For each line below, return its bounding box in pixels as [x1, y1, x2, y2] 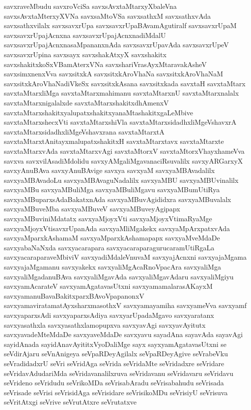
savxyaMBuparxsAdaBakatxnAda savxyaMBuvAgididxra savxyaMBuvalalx [4, 194, 231, 204]
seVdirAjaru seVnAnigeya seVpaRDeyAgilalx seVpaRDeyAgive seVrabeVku [4, 348, 228, 359]
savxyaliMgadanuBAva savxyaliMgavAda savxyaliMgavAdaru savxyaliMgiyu [4, 271, 234, 281]
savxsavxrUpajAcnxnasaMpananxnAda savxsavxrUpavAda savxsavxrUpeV [4, 39, 229, 50]
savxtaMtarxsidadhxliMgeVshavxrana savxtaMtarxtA [4, 126, 165, 137]
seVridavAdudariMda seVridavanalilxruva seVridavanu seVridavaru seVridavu [4, 368, 234, 378]
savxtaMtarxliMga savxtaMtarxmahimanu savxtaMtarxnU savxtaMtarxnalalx [4, 88, 239, 98]
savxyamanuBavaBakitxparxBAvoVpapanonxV [4, 290, 144, 301]
